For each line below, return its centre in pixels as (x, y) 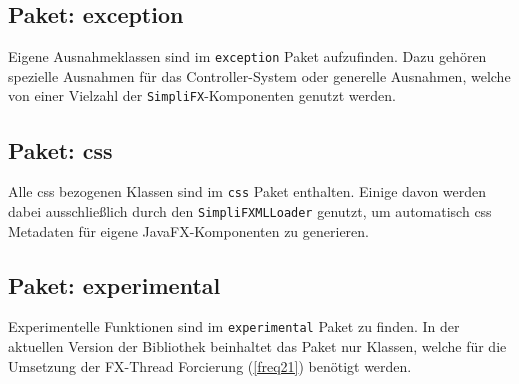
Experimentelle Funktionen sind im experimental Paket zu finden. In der (234, 326)
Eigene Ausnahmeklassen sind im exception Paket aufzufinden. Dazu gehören (247, 56)
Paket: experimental (114, 284)
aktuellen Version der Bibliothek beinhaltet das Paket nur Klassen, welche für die (257, 346)
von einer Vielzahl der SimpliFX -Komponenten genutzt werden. (202, 95)
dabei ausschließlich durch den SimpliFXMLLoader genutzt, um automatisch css (250, 210)
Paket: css (60, 149)
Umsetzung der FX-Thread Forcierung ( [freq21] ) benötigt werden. (210, 365)
